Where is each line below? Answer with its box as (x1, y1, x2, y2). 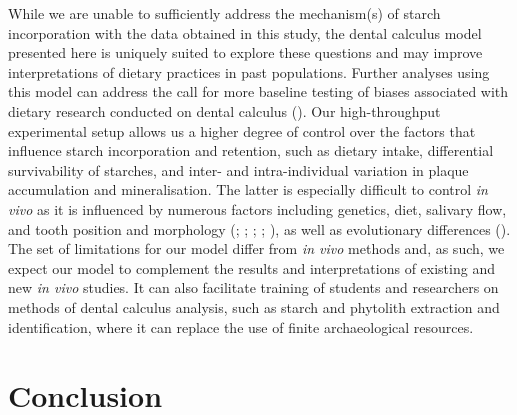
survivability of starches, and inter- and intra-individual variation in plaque (8, 159, 469, 180)
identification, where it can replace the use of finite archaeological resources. (8, 316, 474, 337)
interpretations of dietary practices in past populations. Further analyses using (8, 61, 490, 82)
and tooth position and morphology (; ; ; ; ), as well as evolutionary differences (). (8, 218, 511, 239)
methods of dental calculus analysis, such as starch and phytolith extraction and (8, 296, 500, 317)
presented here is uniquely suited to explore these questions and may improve (8, 42, 483, 63)
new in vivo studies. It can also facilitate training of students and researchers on (8, 277, 499, 298)
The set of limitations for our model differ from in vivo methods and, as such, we (8, 238, 505, 259)
